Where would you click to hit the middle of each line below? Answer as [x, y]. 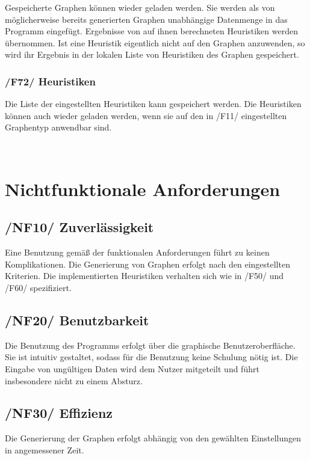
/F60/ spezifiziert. [38, 287]
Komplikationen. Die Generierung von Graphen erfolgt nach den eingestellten [147, 264]
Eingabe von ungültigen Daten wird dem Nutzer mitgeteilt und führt [132, 368]
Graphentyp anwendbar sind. [58, 127]
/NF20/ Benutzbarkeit [77, 320]
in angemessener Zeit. [45, 449]
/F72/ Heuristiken [50, 81]
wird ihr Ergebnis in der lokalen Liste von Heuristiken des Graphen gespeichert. [152, 54]
